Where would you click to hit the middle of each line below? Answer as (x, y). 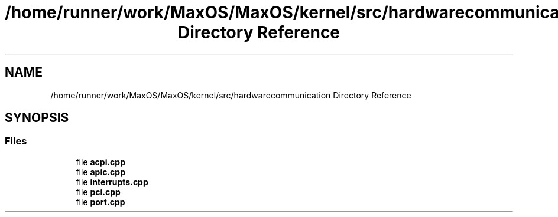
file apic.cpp (101, 172)
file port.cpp (100, 202)
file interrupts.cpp (112, 182)
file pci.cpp (98, 192)
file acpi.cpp (101, 162)
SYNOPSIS (37, 118)
